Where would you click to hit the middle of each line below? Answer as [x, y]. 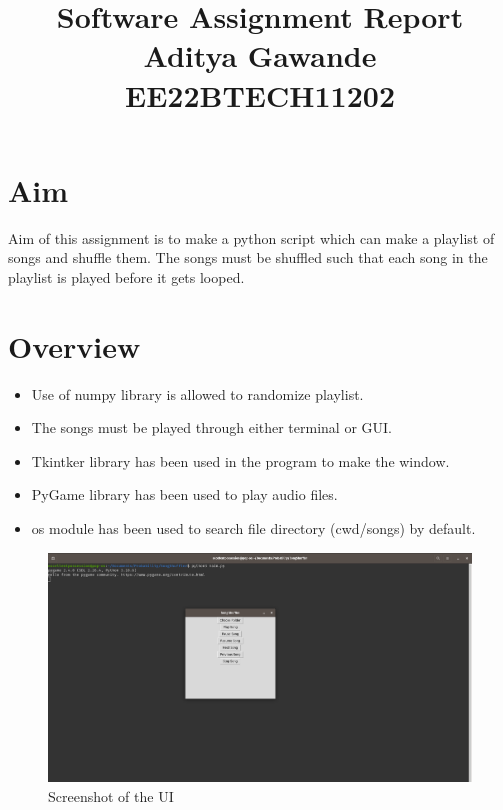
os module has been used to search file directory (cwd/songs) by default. [253, 527]
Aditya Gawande [260, 55]
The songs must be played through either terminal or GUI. [212, 427]
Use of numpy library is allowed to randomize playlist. [197, 393]
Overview [74, 345]
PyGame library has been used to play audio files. [184, 494]
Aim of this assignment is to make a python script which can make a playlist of [251, 237]
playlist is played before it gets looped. [126, 276]
